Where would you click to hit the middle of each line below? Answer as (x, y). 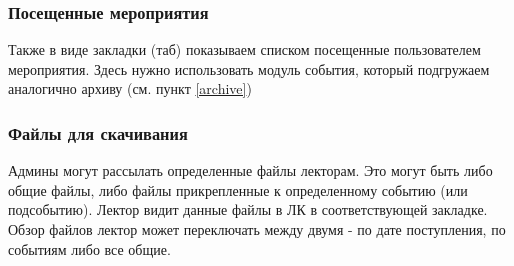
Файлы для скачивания (98, 132)
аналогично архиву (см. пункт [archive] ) (130, 88)
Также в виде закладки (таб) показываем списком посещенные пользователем (244, 49)
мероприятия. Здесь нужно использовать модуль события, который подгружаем (249, 68)
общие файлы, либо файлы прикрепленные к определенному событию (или (238, 189)
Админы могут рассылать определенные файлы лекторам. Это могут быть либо (250, 170)
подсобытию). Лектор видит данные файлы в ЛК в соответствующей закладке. (248, 209)
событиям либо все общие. (89, 248)
